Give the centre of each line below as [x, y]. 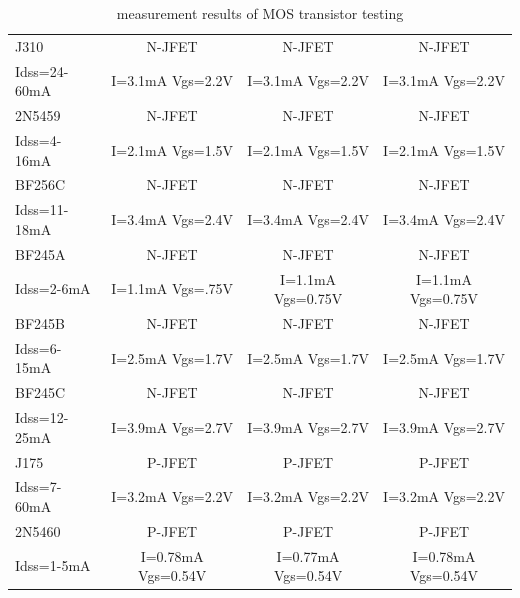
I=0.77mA [308, 555]
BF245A [40, 253]
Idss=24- [42, 70]
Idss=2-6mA [53, 288]
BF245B [40, 322]
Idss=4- [38, 139]
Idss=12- [42, 417]
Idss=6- [38, 347]
